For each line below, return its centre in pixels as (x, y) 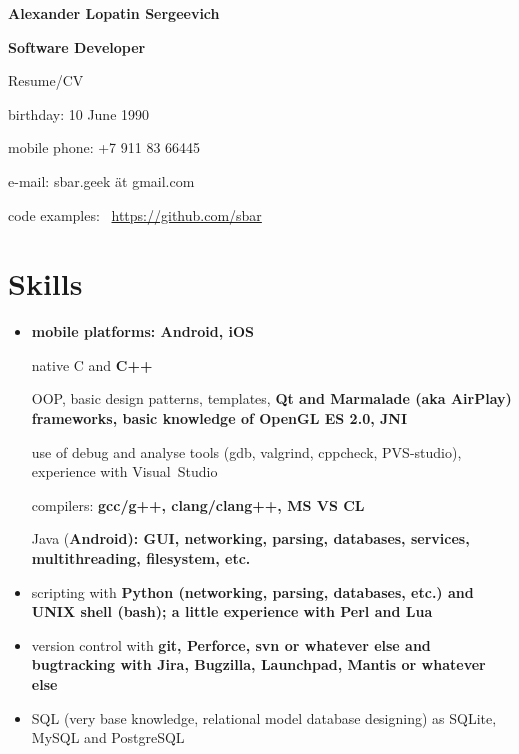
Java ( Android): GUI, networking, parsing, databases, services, (250, 538)
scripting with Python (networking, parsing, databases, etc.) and (252, 591)
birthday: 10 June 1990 (79, 113)
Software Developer (77, 46)
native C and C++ (92, 364)
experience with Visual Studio (124, 471)
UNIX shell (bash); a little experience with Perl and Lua (232, 611)
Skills (45, 283)
